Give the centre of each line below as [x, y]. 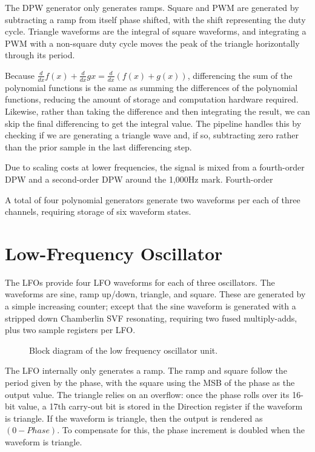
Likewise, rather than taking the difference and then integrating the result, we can [157, 111]
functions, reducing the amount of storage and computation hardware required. [152, 99]
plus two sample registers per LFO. [70, 330]
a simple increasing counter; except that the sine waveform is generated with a [151, 306]
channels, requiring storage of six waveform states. [98, 211]
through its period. [40, 55]
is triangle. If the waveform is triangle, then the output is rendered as [134, 418]
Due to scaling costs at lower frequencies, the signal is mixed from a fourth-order [155, 167]
